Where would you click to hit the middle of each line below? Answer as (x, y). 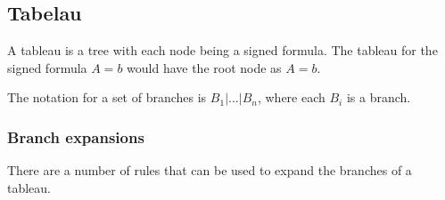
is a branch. (379, 97)
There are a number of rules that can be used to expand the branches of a (210, 170)
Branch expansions (76, 136)
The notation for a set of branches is (107, 97)
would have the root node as (204, 67)
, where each (291, 97)
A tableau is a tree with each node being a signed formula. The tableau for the (222, 50)
